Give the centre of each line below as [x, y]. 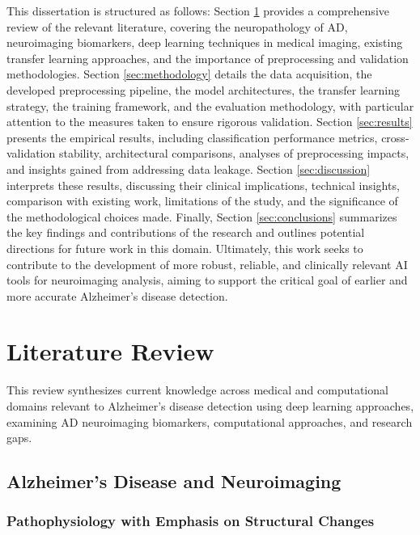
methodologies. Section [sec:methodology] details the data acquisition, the [189, 74]
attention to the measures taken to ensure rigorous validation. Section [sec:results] [210, 122]
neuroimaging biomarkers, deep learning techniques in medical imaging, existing [205, 42]
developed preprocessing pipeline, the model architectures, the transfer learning [203, 89]
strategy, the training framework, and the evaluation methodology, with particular [210, 105]
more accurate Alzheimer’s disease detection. [117, 295]
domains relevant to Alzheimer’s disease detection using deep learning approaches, [210, 406]
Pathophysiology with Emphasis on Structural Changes [191, 521]
